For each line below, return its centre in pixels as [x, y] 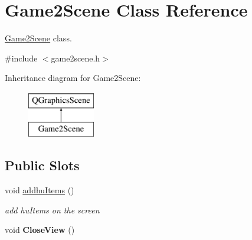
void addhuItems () [40, 190]
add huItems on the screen [52, 210]
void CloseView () [40, 230]
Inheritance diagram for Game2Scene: [73, 78]
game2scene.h [76, 58]
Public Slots [42, 165]
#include [21, 58]
